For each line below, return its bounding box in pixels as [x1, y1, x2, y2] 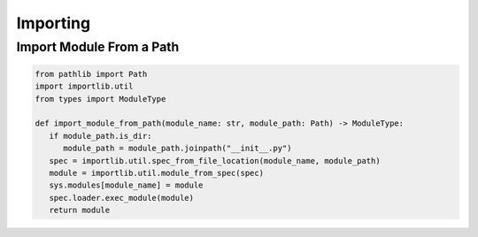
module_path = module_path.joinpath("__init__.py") [63, 143, 292, 154]
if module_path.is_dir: [49, 131, 152, 141]
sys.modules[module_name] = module [49, 180, 204, 190]
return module [49, 205, 111, 216]
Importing [16, 13, 91, 33]
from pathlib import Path [35, 69, 148, 79]
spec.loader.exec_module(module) [49, 193, 195, 203]
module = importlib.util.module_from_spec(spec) [49, 168, 265, 178]
